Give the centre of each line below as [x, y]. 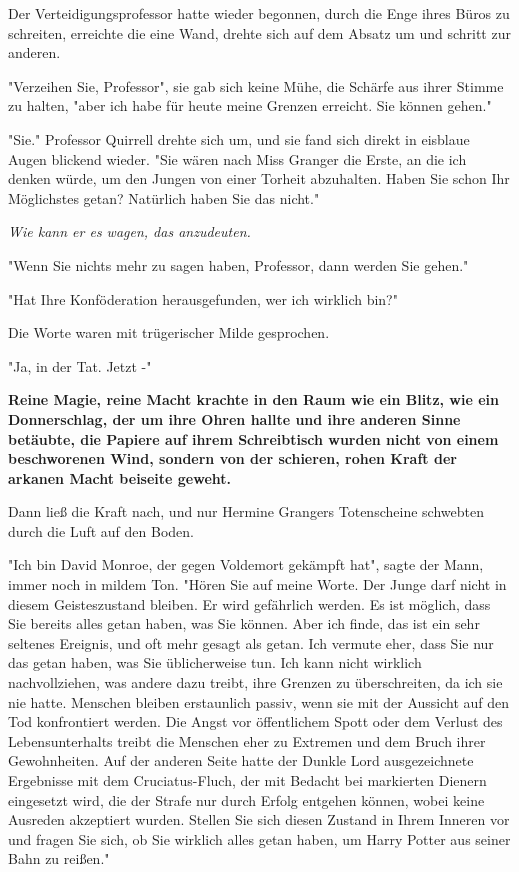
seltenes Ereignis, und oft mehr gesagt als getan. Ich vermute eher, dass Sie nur [251, 642]
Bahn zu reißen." [59, 858]
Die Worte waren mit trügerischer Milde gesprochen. [169, 332]
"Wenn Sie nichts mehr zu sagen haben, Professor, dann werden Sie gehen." [238, 264]
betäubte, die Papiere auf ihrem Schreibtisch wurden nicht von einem [253, 438]
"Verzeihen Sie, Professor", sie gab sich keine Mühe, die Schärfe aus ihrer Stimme [256, 85]
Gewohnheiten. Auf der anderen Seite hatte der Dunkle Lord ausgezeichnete [241, 760]
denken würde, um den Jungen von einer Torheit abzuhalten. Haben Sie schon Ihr [259, 178]
